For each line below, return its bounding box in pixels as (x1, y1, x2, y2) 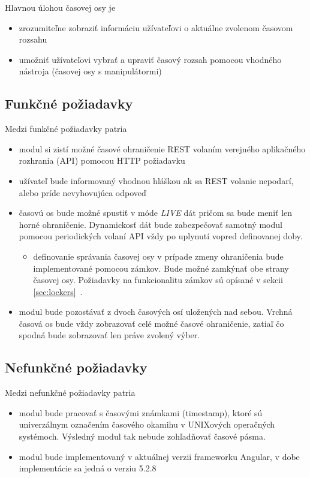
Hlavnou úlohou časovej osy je (5, 1, 116, 13)
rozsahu (19, 33, 47, 46)
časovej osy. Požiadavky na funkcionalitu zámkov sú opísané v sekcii (33, 273, 283, 286)
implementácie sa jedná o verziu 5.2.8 (19, 462, 156, 474)
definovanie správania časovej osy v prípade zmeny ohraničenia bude (33, 249, 284, 262)
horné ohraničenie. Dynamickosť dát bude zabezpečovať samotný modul (19, 218, 282, 230)
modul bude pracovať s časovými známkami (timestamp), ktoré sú (19, 406, 263, 419)
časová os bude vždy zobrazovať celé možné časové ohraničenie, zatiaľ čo (19, 317, 284, 329)
